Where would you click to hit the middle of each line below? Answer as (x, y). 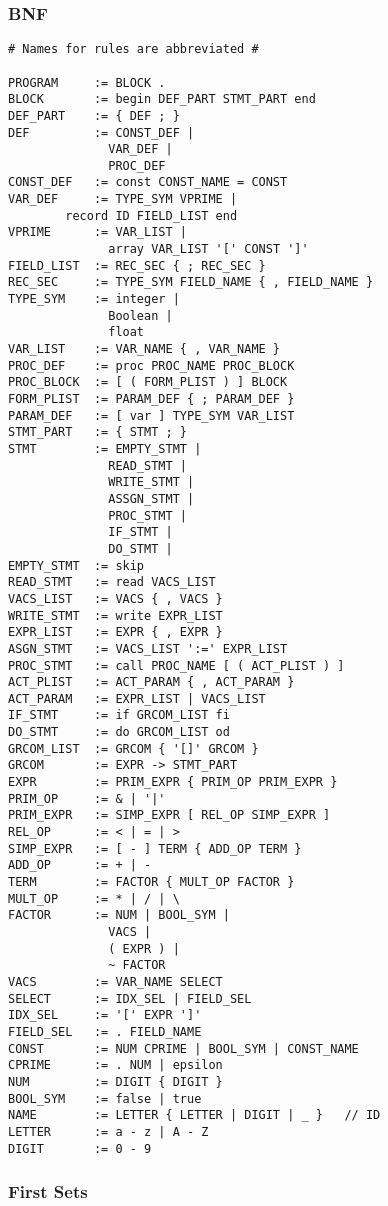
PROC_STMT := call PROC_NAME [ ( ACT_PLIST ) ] (176, 665)
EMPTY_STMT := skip (76, 565)
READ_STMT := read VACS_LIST (112, 582)
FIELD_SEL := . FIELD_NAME (105, 1031)
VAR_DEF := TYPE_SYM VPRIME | (123, 199)
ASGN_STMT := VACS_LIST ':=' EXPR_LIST (148, 648)
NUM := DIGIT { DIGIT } (115, 1081)
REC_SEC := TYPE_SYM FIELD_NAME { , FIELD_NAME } (191, 282)
